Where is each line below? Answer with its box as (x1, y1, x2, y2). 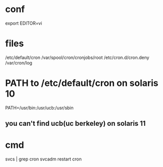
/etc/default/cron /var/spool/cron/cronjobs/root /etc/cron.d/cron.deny (5, 54, 149, 60)
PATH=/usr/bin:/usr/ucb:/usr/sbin (5, 105, 74, 111)
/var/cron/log (5, 59, 33, 66)
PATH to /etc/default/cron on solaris (5, 77, 159, 89)
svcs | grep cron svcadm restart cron (5, 156, 82, 162)
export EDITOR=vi (5, 20, 43, 26)
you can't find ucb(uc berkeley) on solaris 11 (5, 119, 146, 128)
